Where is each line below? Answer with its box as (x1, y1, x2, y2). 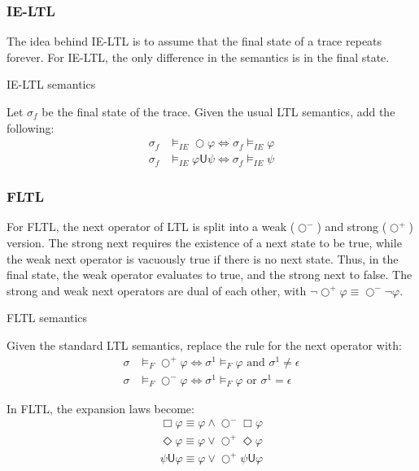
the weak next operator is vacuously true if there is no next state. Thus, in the (7, 250, 399, 267)
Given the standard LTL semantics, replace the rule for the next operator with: (7, 337, 402, 354)
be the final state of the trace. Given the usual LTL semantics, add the (41, 103, 395, 120)
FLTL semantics (7, 309, 88, 326)
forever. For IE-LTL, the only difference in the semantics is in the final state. (7, 48, 390, 65)
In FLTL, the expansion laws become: (7, 399, 194, 416)
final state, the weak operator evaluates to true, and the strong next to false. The (7, 266, 412, 283)
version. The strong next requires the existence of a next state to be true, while (7, 234, 402, 251)
